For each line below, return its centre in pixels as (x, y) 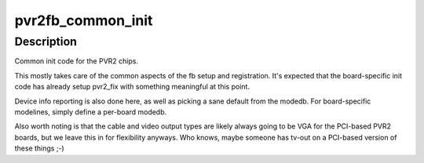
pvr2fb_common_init (84, 20)
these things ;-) (39, 148)
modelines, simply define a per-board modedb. (91, 112)
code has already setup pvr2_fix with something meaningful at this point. (132, 87)
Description (46, 42)
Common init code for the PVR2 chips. (77, 61)
